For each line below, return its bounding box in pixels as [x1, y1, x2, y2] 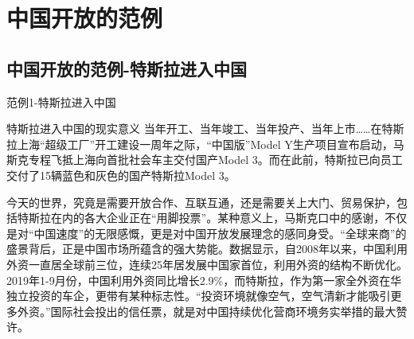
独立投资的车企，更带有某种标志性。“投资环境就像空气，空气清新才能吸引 [6, 287, 391, 304]
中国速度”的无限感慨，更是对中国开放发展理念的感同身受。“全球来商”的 [33, 224, 407, 241]
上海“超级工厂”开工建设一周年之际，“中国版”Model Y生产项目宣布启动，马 [17, 135, 404, 152]
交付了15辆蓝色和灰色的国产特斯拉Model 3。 [6, 166, 236, 183]
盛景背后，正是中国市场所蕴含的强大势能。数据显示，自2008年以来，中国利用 [6, 240, 408, 257]
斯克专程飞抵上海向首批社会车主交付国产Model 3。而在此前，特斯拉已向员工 [6, 151, 403, 168]
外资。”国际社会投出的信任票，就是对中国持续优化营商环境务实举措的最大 [17, 302, 396, 319]
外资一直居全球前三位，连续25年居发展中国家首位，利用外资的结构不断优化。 [6, 255, 408, 272]
